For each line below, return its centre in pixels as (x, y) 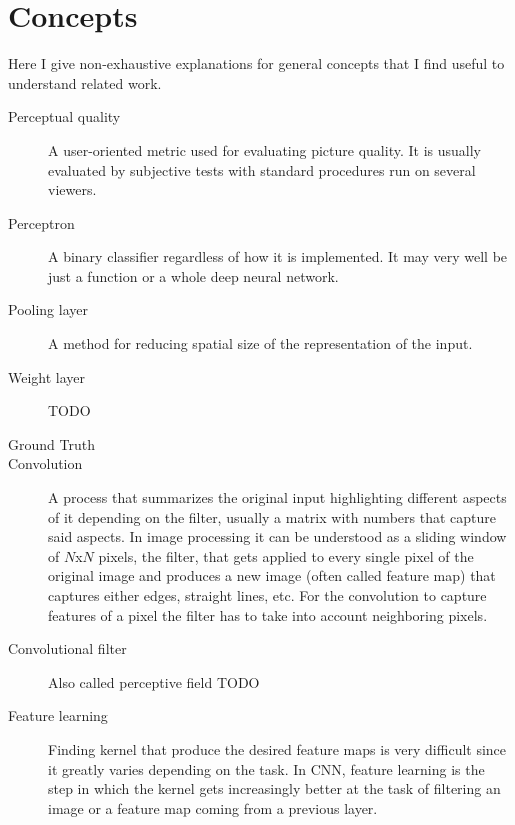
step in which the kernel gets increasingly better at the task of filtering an (274, 788)
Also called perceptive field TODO (154, 681)
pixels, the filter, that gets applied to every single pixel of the (286, 555)
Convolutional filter (67, 648)
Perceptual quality (64, 116)
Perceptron (41, 222)
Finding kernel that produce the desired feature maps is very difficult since (277, 748)
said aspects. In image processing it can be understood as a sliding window (277, 536)
